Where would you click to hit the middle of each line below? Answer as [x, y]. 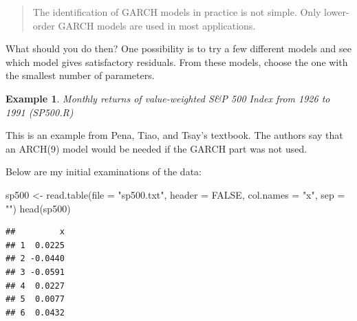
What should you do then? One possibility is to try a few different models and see [178, 48]
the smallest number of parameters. [80, 75]
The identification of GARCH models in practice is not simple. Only [177, 12]
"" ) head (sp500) [38, 208]
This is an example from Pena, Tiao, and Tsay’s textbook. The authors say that [174, 135]
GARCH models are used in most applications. [157, 25]
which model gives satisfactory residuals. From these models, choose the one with [177, 62]
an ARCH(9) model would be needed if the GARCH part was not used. [156, 148]
